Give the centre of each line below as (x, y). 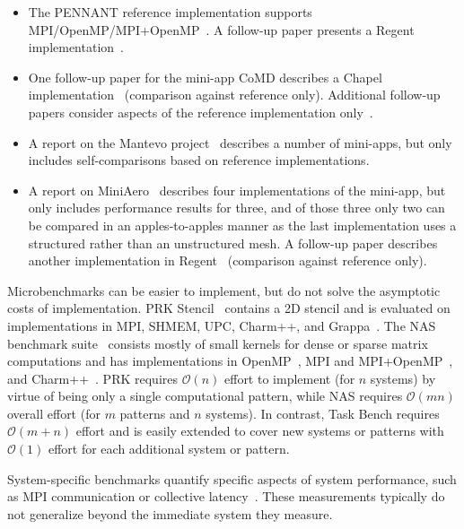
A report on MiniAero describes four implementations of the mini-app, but (237, 190)
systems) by (403, 378)
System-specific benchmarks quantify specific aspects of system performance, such (232, 478)
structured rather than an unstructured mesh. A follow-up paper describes (233, 243)
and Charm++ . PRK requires (93, 378)
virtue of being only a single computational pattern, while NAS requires (205, 396)
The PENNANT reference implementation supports (170, 12)
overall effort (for (54, 413)
